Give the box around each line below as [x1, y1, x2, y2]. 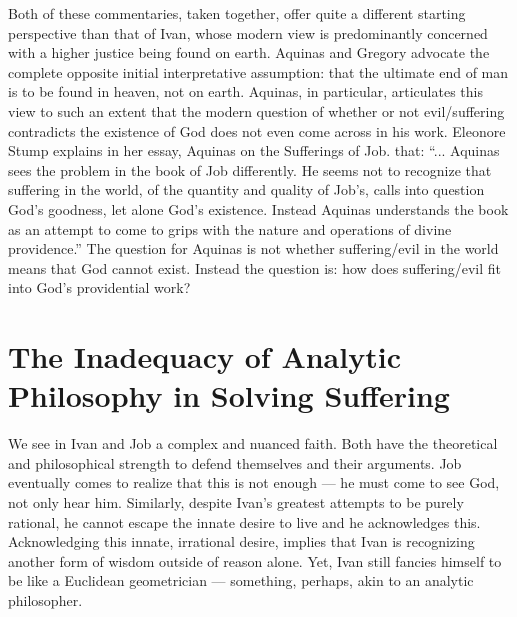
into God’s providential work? [8, 277, 191, 298]
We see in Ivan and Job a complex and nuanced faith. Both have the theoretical [8, 433, 498, 454]
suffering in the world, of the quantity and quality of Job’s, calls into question [8, 179, 485, 200]
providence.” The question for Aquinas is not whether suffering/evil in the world [8, 238, 499, 259]
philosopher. [8, 589, 83, 610]
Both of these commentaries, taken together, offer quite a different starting [8, 3, 466, 23]
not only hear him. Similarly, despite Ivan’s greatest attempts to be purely [8, 492, 464, 512]
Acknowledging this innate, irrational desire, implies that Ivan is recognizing [8, 531, 475, 552]
